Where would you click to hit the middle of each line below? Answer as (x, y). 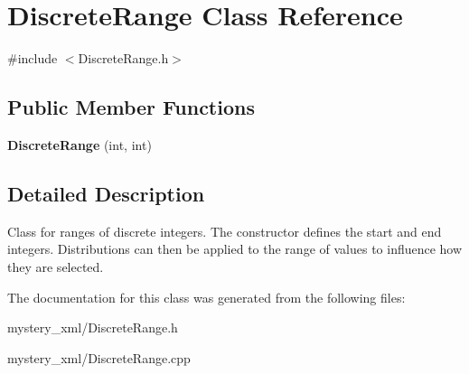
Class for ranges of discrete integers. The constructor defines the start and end (225, 231)
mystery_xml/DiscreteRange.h (93, 327)
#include (33, 58)
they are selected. (56, 266)
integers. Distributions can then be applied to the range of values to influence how (235, 249)
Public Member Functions (131, 107)
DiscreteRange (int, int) (80, 144)
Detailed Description (106, 193)
